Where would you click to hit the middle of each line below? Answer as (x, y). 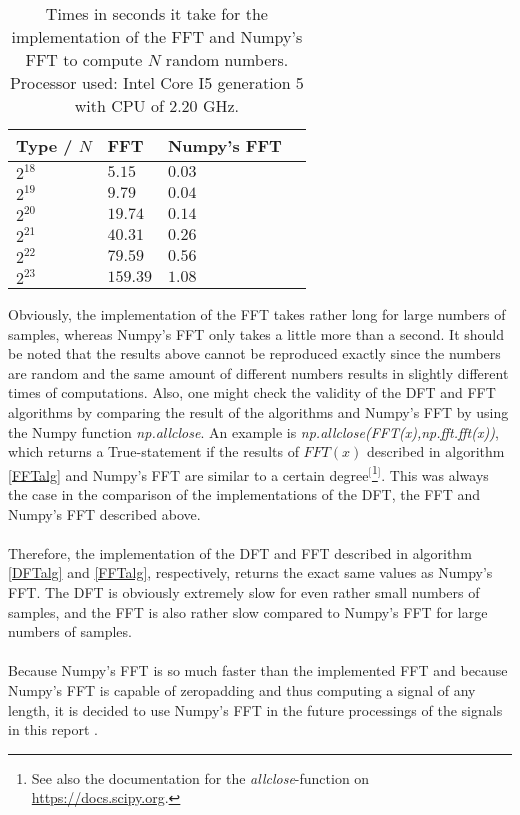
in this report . (53, 729)
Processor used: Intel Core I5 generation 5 (156, 82)
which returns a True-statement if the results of (153, 451)
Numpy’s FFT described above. (104, 513)
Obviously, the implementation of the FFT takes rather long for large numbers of (257, 314)
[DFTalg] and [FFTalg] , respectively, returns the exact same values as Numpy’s (250, 572)
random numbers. (227, 59)
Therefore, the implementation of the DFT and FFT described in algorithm (240, 552)
